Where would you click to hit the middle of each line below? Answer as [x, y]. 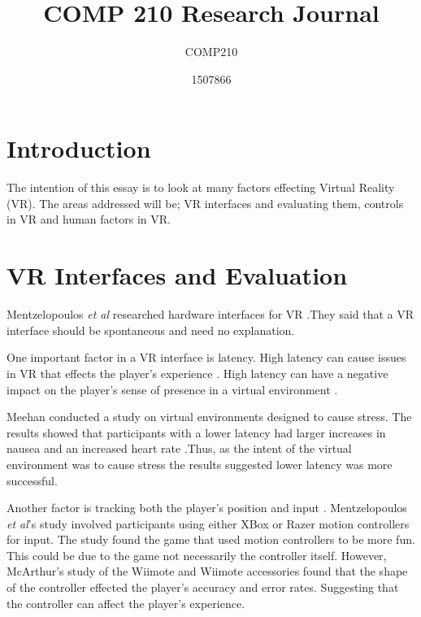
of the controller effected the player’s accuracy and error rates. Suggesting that [203, 587]
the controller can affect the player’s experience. [126, 603]
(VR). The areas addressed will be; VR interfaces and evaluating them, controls [205, 203]
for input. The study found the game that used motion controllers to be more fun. [211, 539]
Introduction [79, 148]
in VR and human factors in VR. [89, 219]
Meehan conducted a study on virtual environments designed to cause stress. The [209, 417]
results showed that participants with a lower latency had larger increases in [196, 432]
